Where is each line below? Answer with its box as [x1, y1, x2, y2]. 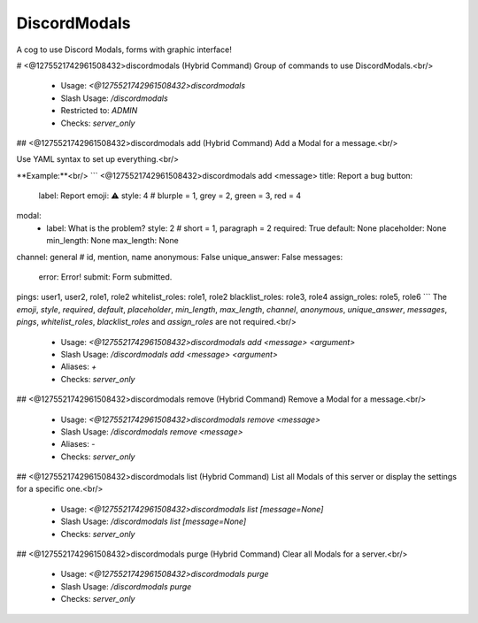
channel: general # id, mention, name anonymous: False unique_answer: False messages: [16, 251, 343, 262]
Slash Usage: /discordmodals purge [60, 581, 192, 592]
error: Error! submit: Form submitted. [38, 272, 173, 282]
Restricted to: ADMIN [60, 105, 138, 116]
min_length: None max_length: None [46, 235, 179, 246]
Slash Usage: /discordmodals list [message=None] [60, 516, 247, 527]
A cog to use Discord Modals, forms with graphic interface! [16, 44, 232, 55]
